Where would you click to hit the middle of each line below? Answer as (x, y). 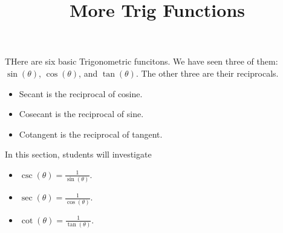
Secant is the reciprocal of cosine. (81, 93)
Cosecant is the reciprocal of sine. (81, 114)
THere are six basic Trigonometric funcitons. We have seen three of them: (141, 61)
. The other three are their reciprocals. (207, 73)
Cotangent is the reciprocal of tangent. (91, 134)
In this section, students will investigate (78, 154)
